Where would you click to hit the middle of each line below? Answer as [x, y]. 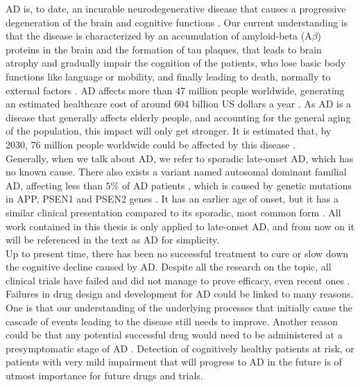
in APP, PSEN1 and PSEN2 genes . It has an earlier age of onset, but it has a [172, 199]
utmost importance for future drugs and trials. [104, 376]
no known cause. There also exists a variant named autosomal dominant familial [176, 172]
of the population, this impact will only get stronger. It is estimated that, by [169, 131]
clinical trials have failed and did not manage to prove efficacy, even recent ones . [178, 280]
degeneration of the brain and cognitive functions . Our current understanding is [177, 22]
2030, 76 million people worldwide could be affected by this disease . [151, 144]
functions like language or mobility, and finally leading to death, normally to [168, 76]
